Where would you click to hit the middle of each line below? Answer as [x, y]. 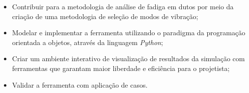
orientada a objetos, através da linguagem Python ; [87, 42]
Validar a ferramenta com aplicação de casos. [80, 84]
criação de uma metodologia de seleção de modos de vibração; [105, 16]
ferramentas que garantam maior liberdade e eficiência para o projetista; [121, 68]
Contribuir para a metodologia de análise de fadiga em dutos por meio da [123, 6]
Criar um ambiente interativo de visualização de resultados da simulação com [128, 58]
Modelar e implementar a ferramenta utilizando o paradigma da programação [129, 33]
